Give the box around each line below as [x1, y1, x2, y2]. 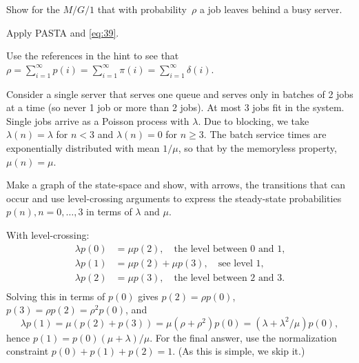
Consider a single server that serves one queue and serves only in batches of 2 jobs [6, 86, 353, 101]
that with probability [97, 2, 187, 16]
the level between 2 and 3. [174, 273, 285, 283]
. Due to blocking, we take [198, 113, 309, 128]
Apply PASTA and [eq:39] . [6, 25, 119, 39]
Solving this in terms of [6, 288, 105, 303]
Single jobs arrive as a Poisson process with [6, 113, 189, 128]
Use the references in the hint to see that [6, 48, 179, 63]
